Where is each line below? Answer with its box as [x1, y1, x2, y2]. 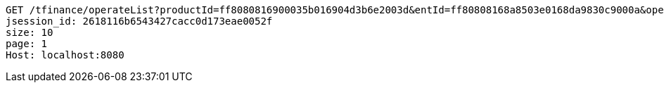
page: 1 [6, 38, 48, 49]
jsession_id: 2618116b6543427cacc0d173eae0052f [6, 15, 273, 27]
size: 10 [6, 27, 53, 38]
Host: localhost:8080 [6, 49, 124, 61]
